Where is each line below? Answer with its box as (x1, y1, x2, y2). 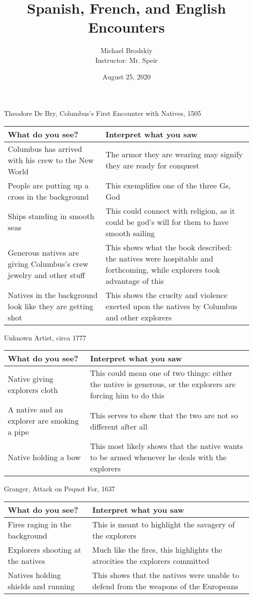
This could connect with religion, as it (106, 205, 235, 216)
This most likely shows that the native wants (90, 440, 243, 452)
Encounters (88, 17, 165, 37)
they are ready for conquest (106, 160, 199, 171)
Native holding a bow (8, 451, 81, 463)
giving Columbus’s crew (8, 258, 89, 270)
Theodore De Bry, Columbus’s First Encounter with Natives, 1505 (4, 108, 201, 118)
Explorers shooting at (8, 543, 81, 555)
